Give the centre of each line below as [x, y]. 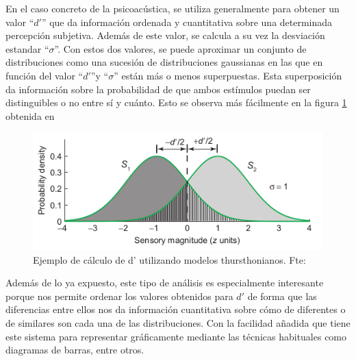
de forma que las [282, 296]
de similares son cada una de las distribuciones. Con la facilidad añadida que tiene [178, 322]
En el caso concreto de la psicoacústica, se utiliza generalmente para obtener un [173, 8]
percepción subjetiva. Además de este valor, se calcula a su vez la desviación [165, 35]
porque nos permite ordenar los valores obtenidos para [119, 296]
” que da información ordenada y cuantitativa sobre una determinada [187, 22]
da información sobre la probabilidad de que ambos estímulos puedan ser [158, 89]
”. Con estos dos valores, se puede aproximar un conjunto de [180, 48]
